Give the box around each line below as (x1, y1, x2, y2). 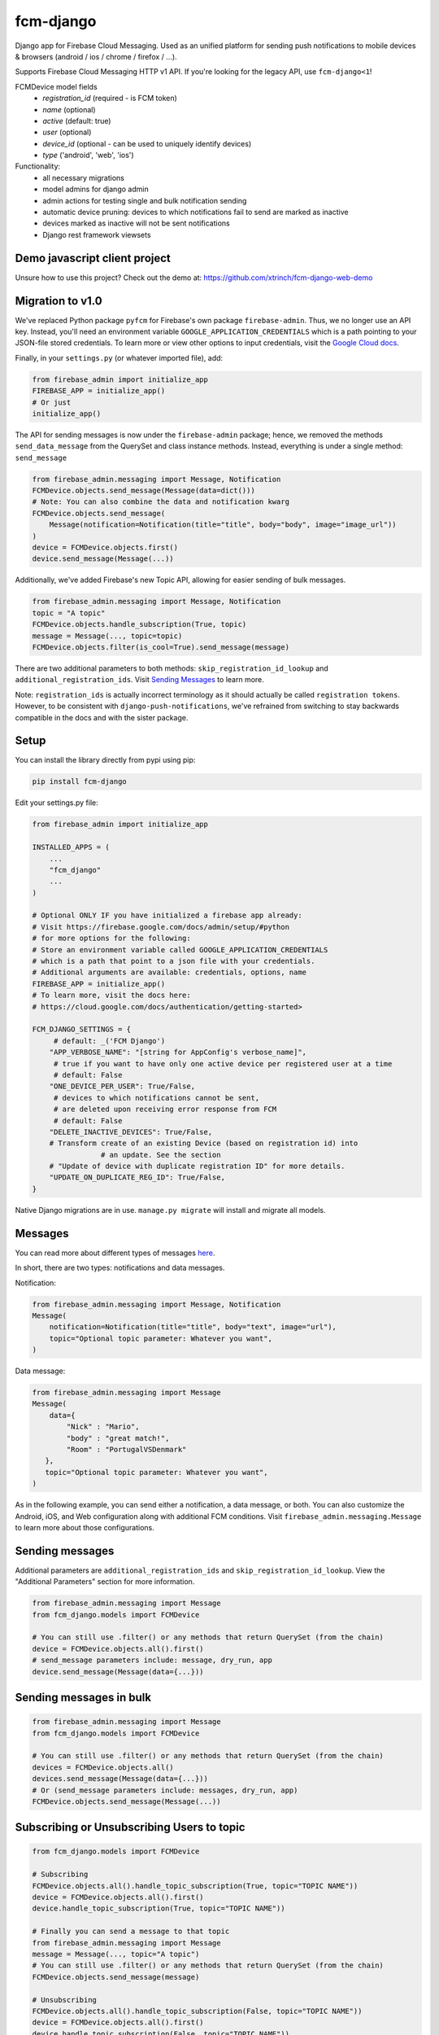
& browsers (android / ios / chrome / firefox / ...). (15, 51, 178, 61)
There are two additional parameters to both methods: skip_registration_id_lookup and (15, 663, 328, 673)
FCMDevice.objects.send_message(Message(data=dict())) (32, 486, 255, 496)
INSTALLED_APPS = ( (32, 842, 110, 852)
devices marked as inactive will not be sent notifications (42, 218, 231, 228)
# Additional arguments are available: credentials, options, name (32, 968, 307, 977)
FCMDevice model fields (15, 81, 98, 91)
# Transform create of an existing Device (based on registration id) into (49, 1139, 359, 1148)
